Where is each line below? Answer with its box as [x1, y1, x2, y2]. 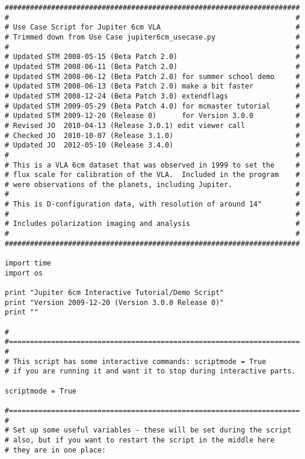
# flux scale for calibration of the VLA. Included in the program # [5, 171, 300, 179]
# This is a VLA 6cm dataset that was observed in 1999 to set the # [5, 160, 300, 169]
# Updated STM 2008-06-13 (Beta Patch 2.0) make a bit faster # [5, 82, 300, 91]
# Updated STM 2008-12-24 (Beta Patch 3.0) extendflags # [5, 91, 300, 100]
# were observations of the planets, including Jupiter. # [5, 180, 300, 189]
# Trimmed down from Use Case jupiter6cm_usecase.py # [5, 32, 300, 41]
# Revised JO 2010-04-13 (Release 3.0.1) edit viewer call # [5, 121, 300, 130]
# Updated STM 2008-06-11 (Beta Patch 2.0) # [5, 62, 300, 71]
